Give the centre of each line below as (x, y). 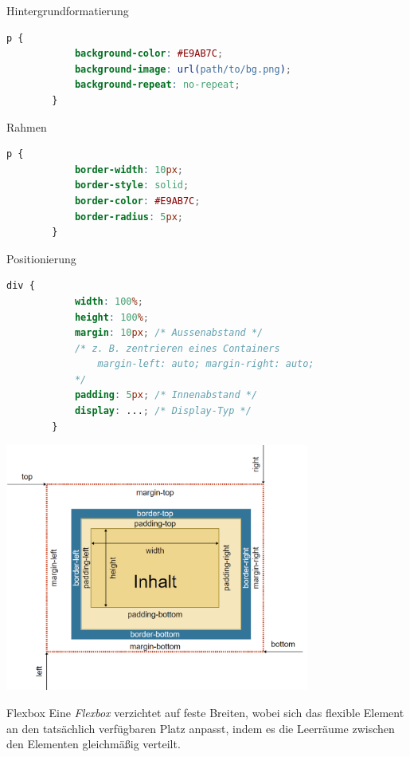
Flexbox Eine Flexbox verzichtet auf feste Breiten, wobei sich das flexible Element (205, 712)
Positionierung (41, 258)
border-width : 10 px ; (129, 170)
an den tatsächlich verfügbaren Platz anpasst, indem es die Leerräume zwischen (201, 728)
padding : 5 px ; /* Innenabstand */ (166, 395)
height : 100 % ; (112, 317)
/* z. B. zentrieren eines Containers (177, 348)
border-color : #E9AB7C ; (137, 201)
